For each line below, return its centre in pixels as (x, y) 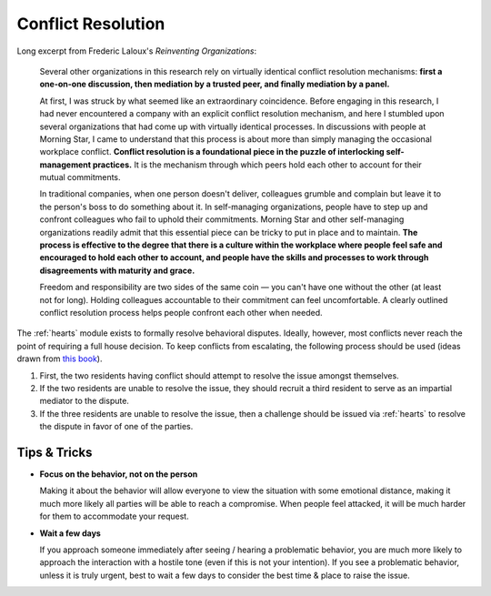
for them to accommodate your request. (115, 516)
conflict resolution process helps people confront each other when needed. (181, 312)
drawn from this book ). (60, 359)
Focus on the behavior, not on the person (119, 474)
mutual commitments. (80, 177)
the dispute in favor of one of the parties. (116, 427)
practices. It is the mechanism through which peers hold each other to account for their (257, 165)
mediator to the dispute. (84, 401)
